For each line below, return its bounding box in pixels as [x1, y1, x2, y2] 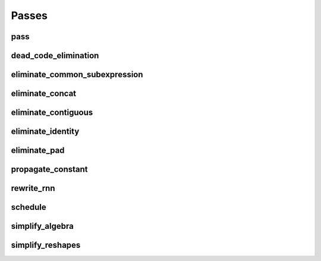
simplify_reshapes [11, 240, 81, 250]
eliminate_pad [11, 146, 65, 156]
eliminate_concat [11, 89, 77, 99]
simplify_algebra [11, 221, 74, 231]
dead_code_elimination [11, 51, 99, 61]
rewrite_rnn [11, 183, 56, 193]
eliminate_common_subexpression [11, 70, 143, 80]
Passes [11, 9, 48, 22]
